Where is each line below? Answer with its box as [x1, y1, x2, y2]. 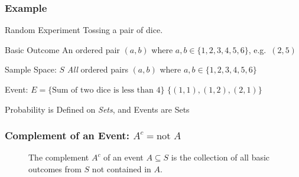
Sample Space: [5, 63, 57, 76]
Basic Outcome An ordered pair [5, 43, 120, 55]
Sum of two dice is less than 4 [52, 86, 161, 94]
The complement [28, 151, 89, 163]
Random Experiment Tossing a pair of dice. [5, 24, 163, 36]
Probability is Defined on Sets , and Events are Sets [5, 103, 190, 115]
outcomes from [28, 163, 82, 175]
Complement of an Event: [5, 128, 129, 143]
